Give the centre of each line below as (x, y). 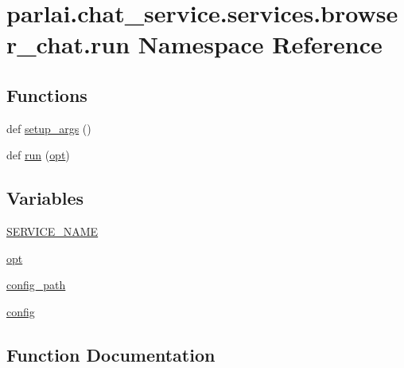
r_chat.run (68, 44)
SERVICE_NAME (52, 231)
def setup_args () (49, 128)
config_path (36, 285)
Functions (47, 94)
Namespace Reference (260, 44)
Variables (45, 198)
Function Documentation (111, 354)
